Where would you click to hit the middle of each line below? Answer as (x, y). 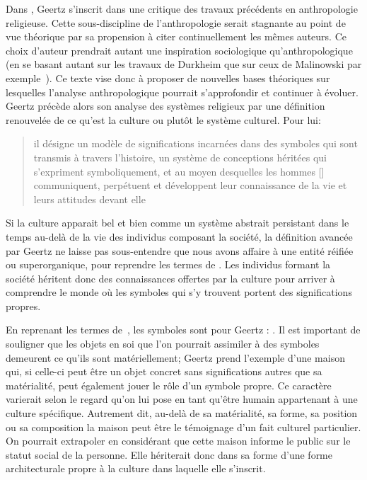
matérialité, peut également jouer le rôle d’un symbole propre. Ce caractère (169, 385)
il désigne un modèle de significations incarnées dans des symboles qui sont (196, 143)
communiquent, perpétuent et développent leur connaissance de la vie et (190, 185)
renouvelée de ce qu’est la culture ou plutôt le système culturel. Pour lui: (163, 119)
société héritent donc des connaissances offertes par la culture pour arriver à (170, 278)
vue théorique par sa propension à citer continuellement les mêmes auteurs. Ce (176, 36)
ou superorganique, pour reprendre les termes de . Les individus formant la (168, 264)
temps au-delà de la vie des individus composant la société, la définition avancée (179, 236)
